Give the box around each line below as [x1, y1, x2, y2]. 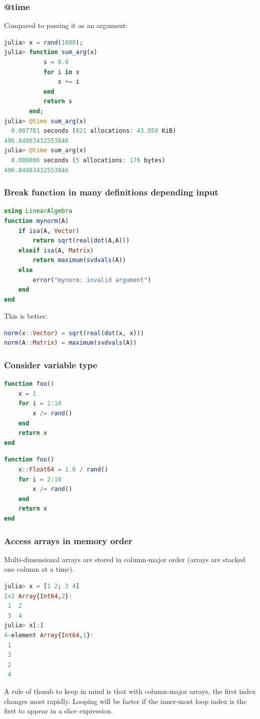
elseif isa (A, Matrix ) [18, 247, 94, 254]
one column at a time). [4, 564, 74, 574]
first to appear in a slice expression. [4, 705, 113, 716]
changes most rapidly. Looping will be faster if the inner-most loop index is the [4, 695, 247, 706]
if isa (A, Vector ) [18, 227, 80, 234]
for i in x [43, 68, 80, 76]
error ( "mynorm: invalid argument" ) [33, 276, 151, 284]
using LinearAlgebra [4, 207, 73, 215]
